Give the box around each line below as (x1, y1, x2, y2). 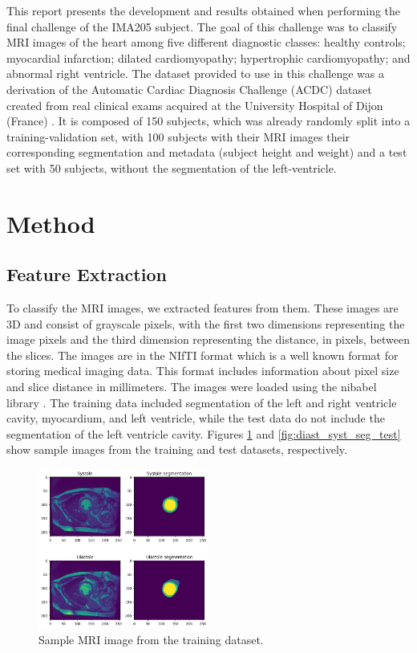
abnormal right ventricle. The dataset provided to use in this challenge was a (6, 65, 385, 82)
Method (6, 206, 95, 239)
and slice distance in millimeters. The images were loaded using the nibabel (6, 378, 377, 395)
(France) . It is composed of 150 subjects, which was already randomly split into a (6, 112, 411, 129)
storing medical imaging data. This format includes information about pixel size (6, 362, 399, 379)
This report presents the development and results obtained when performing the (6, 2, 401, 18)
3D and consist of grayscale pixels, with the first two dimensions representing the (6, 315, 405, 332)
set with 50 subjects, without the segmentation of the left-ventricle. (6, 159, 337, 176)
